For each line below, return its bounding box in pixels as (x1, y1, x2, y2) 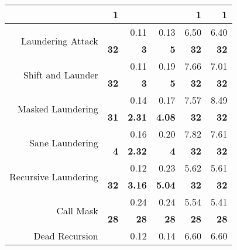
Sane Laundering (29, 135, 98, 149)
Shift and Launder (23, 67, 98, 81)
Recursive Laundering (9, 169, 98, 183)
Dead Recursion (33, 229, 98, 242)
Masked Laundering (18, 101, 98, 115)
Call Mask (56, 203, 98, 217)
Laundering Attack (20, 33, 98, 47)
